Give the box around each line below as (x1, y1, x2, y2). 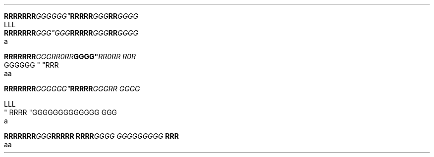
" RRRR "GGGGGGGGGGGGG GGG (4, 108, 117, 117)
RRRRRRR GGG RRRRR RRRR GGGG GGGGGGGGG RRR (4, 132, 179, 140)
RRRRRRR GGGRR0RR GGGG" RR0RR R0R (4, 52, 136, 61)
